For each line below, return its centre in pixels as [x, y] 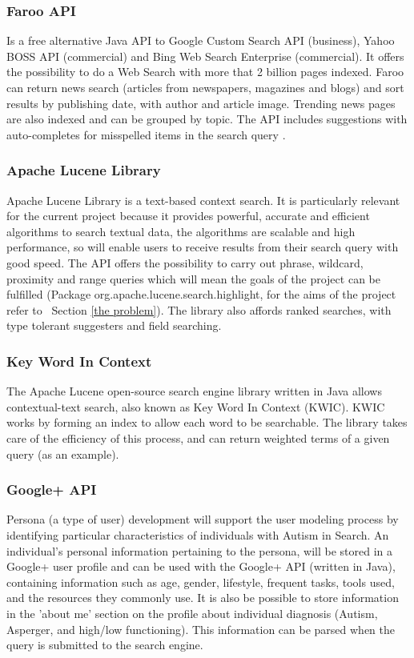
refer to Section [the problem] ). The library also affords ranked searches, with [199, 309]
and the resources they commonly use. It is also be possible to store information [203, 598]
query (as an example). [63, 453]
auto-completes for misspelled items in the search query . [146, 134]
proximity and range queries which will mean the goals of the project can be [193, 278]
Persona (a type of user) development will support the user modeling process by [203, 519]
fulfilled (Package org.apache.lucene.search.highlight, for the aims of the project [201, 294]
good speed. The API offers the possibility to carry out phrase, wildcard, [185, 262]
